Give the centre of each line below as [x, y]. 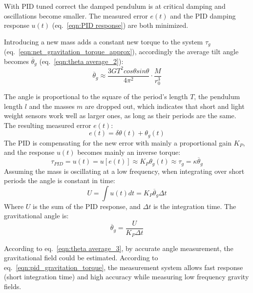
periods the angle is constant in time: [60, 180]
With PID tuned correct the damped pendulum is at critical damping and [115, 6]
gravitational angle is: [36, 216]
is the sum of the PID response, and [86, 206]
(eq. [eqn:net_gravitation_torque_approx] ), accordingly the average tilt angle [121, 52]
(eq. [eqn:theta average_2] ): [81, 61]
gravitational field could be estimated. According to [81, 258]
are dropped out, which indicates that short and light [165, 106]
